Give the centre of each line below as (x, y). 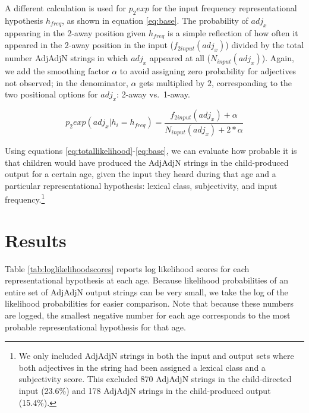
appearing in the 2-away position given (75, 32)
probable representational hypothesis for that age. (95, 327)
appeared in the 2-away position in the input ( (89, 45)
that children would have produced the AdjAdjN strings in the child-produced (147, 162)
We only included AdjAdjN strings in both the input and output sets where (156, 356)
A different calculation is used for (66, 8)
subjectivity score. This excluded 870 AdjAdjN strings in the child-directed (155, 379)
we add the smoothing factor (57, 71)
